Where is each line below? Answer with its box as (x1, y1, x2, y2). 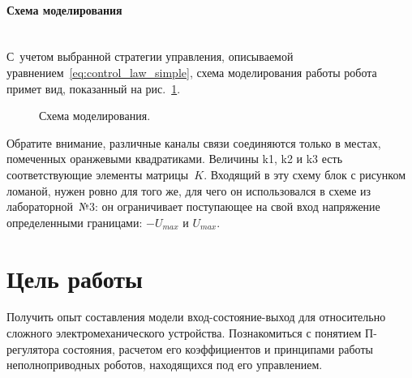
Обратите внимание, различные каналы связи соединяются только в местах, (6, 134, 381, 151)
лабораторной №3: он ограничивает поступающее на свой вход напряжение (6, 198, 380, 215)
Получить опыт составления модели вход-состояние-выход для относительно (6, 308, 386, 325)
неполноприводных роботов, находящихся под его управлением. (6, 356, 323, 373)
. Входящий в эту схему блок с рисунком (204, 165, 406, 183)
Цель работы (6, 261, 143, 294)
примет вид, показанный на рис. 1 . (6, 79, 181, 97)
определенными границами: (6, 213, 143, 230)
